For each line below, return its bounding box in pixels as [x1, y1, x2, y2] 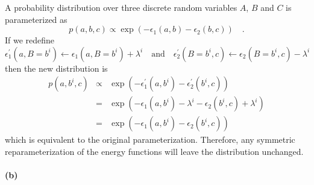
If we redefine [5, 34, 55, 46]
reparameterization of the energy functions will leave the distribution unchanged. [5, 145, 304, 158]
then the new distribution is [5, 61, 108, 74]
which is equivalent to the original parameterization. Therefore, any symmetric [5, 133, 295, 146]
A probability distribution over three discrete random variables [5, 1, 237, 13]
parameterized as [5, 13, 68, 25]
